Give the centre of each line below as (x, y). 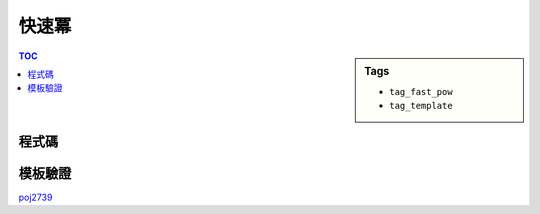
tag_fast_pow (421, 91)
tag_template (421, 106)
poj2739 (35, 197)
